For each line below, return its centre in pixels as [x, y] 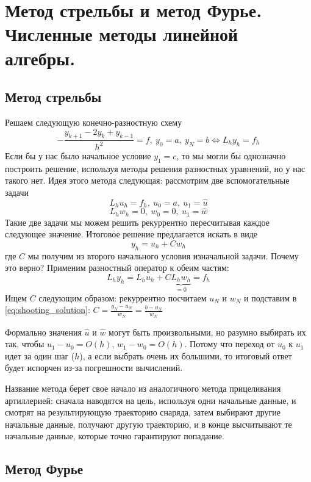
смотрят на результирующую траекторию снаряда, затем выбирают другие [143, 412]
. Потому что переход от [230, 344]
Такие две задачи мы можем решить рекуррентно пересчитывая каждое [137, 222]
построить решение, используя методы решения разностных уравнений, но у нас [155, 168]
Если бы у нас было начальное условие [78, 155]
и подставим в [270, 297]
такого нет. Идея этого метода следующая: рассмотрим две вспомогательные [147, 180]
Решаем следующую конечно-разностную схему [94, 122]
